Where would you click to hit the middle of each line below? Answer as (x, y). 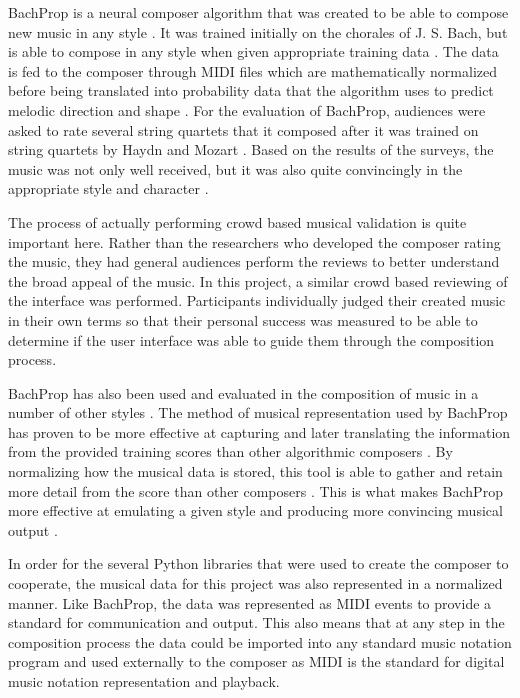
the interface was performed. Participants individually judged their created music (257, 300)
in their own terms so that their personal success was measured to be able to (243, 319)
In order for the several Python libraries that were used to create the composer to (258, 563)
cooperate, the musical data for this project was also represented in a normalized (255, 583)
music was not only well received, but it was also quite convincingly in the (235, 168)
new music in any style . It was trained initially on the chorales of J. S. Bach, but (258, 31)
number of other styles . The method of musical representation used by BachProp (258, 412)
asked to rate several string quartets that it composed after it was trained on (243, 129)
